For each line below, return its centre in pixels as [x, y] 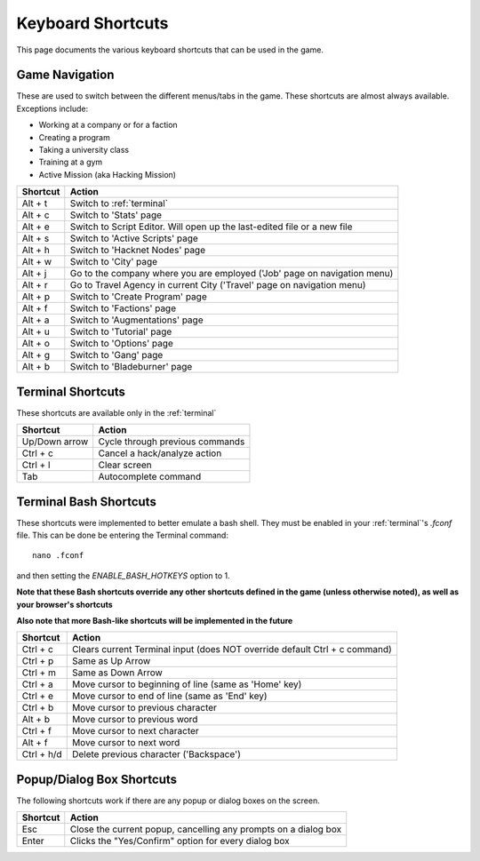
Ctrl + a [37, 684]
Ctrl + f [37, 731]
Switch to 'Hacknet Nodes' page [138, 251]
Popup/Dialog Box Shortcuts [97, 779]
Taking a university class [84, 150]
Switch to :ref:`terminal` [119, 203]
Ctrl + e [37, 696]
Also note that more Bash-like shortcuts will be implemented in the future [155, 620]
